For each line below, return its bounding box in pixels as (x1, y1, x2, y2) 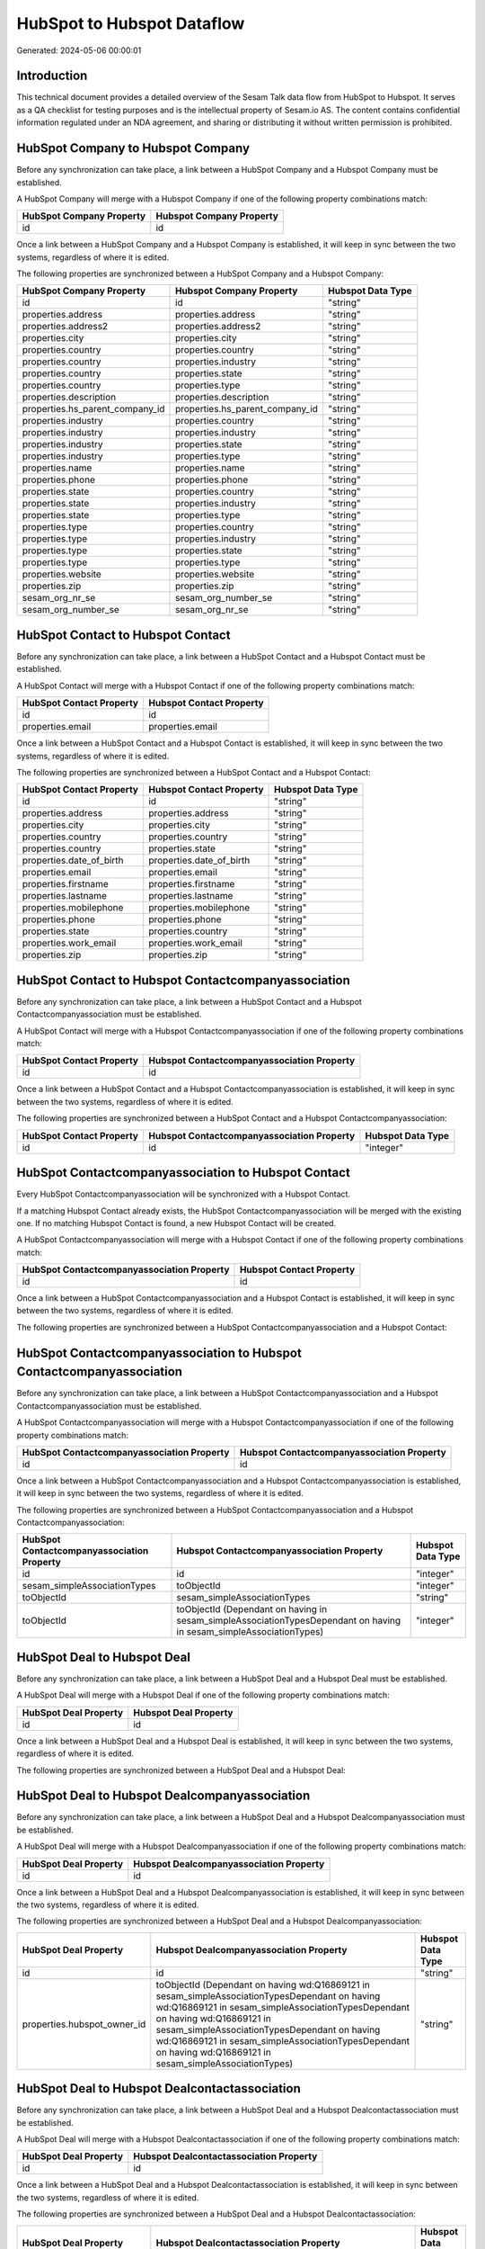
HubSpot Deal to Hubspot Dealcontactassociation (16, 2081, 301, 2096)
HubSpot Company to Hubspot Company (16, 140, 251, 157)
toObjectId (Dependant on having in (176, 1603, 328, 1616)
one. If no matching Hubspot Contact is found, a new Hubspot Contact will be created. (16, 1217, 337, 1228)
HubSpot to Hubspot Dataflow (16, 13, 245, 33)
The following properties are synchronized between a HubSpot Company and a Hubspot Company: (16, 268, 384, 279)
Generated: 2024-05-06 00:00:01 (16, 45, 142, 56)
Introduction (16, 68, 88, 84)
